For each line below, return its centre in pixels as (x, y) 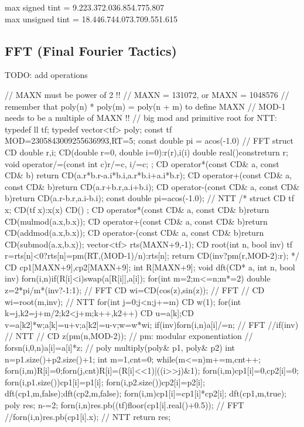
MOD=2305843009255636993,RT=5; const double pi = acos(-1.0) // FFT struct (149, 140)
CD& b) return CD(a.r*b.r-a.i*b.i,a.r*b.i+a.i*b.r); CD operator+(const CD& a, (148, 175)
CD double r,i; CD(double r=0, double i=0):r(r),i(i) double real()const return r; (146, 152)
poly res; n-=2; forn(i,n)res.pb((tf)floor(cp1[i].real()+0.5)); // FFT (124, 405)
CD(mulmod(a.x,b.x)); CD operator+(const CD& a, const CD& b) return (136, 221)
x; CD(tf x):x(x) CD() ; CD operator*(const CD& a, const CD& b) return (137, 209)
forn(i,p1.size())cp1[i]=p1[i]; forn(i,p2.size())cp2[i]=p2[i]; (105, 382)
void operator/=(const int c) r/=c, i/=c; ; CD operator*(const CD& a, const (142, 163)
